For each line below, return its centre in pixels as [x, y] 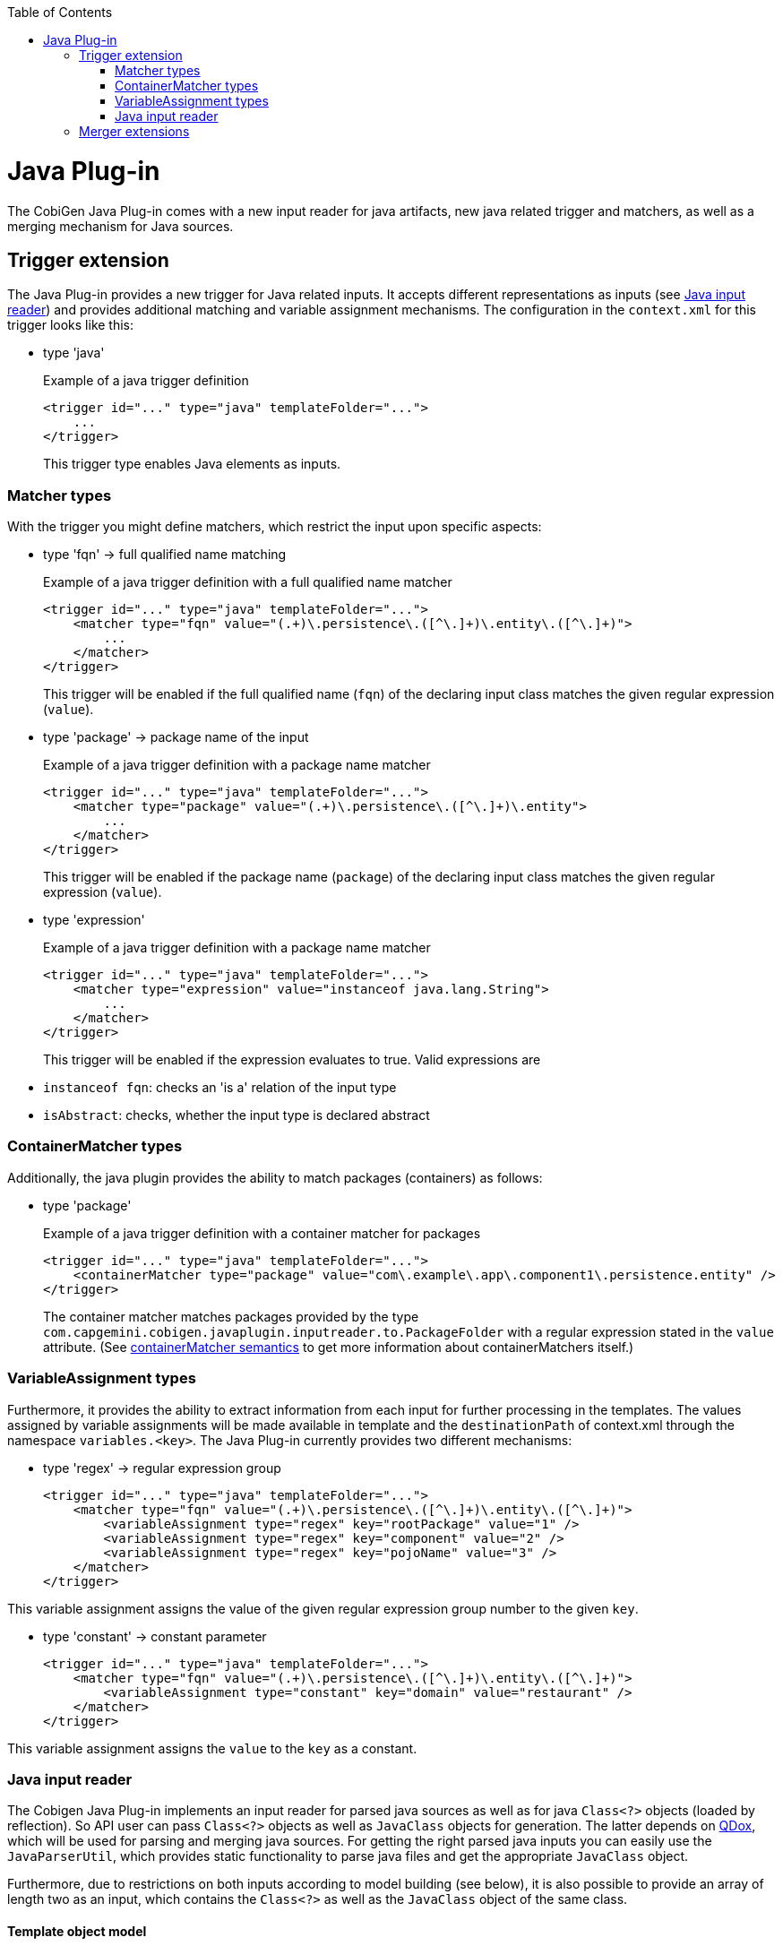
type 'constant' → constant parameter [155, 1636]
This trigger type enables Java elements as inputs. [192, 464]
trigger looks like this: [71, 325]
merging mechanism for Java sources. [120, 226]
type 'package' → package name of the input [176, 737]
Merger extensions [134, 131]
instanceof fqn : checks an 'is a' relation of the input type [220, 1088]
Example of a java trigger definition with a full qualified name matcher [248, 582]
